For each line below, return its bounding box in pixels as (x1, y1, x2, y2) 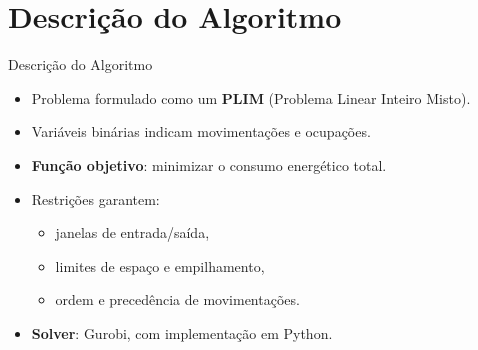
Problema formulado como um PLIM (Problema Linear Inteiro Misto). (31, 87, 471, 108)
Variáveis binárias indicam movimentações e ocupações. (31, 121, 371, 142)
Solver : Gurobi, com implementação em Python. (31, 322, 333, 343)
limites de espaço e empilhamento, (55, 255, 265, 276)
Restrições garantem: (31, 188, 160, 209)
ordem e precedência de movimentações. (55, 289, 300, 310)
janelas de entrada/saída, (55, 222, 210, 243)
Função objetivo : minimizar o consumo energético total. (31, 154, 387, 175)
